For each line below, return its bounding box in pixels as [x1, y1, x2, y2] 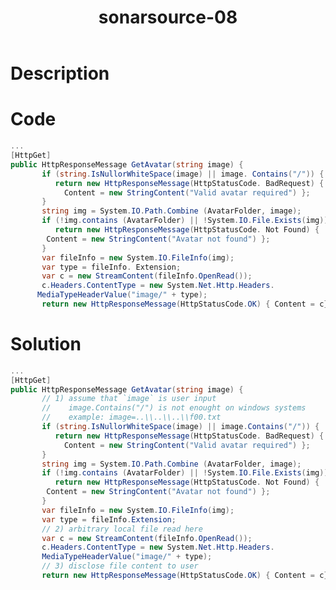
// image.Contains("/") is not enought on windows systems [41, 403, 307, 413]
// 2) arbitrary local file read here [41, 524, 203, 534]
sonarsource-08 [98, 6, 238, 29]
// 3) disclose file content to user [41, 561, 199, 571]
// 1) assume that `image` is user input [41, 394, 217, 404]
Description [10, 62, 110, 85]
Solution [10, 333, 82, 356]
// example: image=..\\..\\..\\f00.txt [41, 412, 222, 423]
